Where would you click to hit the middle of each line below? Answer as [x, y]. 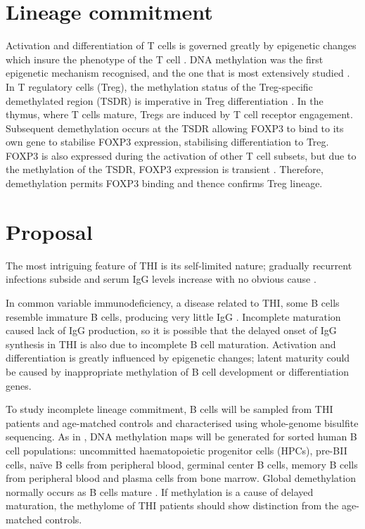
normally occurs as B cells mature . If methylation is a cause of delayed [160, 491]
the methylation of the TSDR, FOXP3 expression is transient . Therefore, [165, 169]
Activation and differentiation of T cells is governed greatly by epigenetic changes [181, 45]
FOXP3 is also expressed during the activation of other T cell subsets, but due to [181, 155]
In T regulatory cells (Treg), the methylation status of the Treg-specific [159, 86]
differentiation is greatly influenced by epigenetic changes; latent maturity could [178, 358]
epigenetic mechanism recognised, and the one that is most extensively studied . [178, 73]
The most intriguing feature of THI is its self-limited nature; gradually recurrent [179, 265]
